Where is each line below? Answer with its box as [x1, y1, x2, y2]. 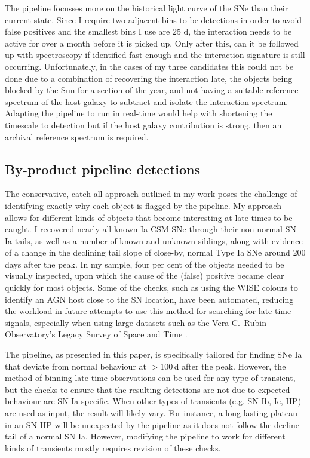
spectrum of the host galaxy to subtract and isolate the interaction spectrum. [5, 95, 288, 107]
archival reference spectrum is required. [5, 130, 149, 143]
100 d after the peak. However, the [160, 359, 286, 372]
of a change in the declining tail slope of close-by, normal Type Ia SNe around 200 [5, 246, 306, 259]
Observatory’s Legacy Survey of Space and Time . [5, 328, 188, 340]
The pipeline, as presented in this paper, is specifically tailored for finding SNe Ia [5, 348, 302, 361]
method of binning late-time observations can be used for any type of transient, [5, 371, 296, 384]
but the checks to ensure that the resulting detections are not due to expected [5, 383, 290, 395]
